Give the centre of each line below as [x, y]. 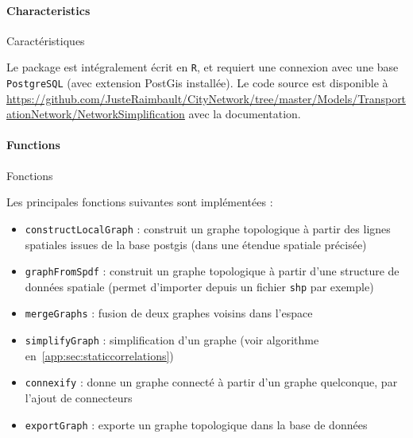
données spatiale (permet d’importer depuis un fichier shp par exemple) [199, 286]
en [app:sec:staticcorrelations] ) [99, 355]
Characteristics [48, 10]
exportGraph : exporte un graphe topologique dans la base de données [196, 424]
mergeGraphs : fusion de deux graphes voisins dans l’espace [169, 313]
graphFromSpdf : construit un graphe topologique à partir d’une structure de [212, 271]
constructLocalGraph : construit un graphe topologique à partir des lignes [208, 228]
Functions [33, 145]
